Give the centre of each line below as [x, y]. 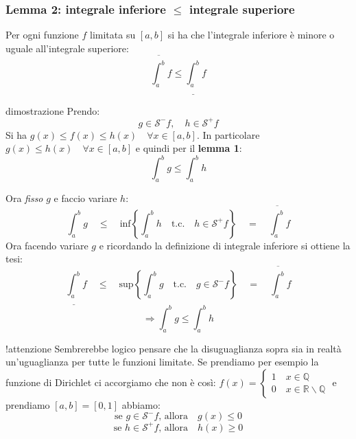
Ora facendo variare [47, 245]
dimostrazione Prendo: [53, 110]
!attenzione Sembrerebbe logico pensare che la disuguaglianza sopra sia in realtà [174, 348]
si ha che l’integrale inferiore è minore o [251, 35]
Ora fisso [24, 198]
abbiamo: [141, 404]
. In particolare [228, 134]
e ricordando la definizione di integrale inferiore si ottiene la [225, 245]
